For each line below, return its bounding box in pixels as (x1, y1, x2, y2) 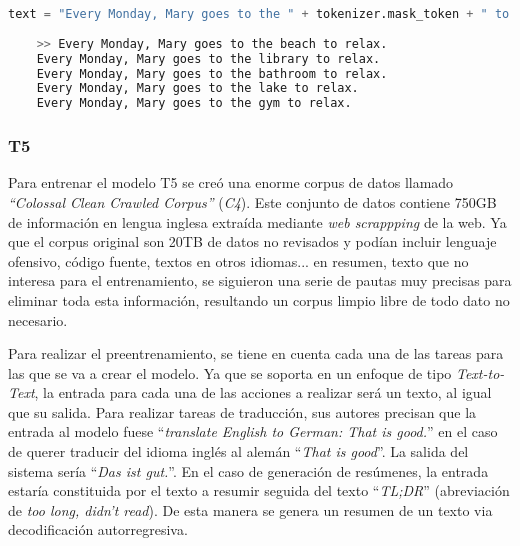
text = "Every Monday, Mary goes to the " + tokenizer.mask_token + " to (8, 7, 510, 21)
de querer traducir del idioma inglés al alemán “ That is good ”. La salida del (8, 441, 469, 462)
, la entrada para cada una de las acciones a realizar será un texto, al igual (34, 382, 492, 403)
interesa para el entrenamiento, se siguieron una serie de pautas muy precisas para (8, 270, 512, 291)
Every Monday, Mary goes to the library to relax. (36, 51, 381, 66)
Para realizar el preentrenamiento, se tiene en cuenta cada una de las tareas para (8, 343, 504, 364)
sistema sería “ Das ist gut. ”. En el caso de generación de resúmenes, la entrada (8, 460, 489, 481)
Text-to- (455, 362, 505, 383)
